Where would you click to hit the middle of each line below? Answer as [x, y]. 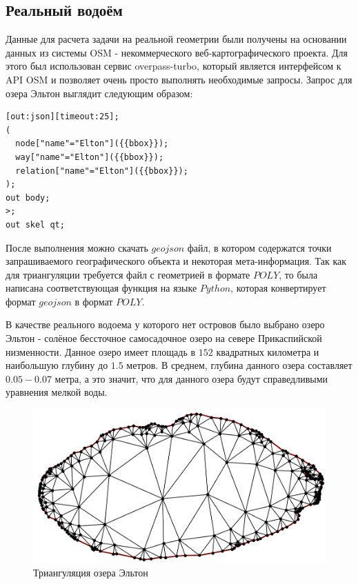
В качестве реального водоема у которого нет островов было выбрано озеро [165, 324]
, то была [298, 274]
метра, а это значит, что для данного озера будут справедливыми [191, 378]
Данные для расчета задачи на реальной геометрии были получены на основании [176, 39]
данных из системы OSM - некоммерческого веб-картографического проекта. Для [177, 52]
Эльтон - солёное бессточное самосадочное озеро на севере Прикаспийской [164, 338]
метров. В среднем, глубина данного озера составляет [239, 365]
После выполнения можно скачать [77, 247]
